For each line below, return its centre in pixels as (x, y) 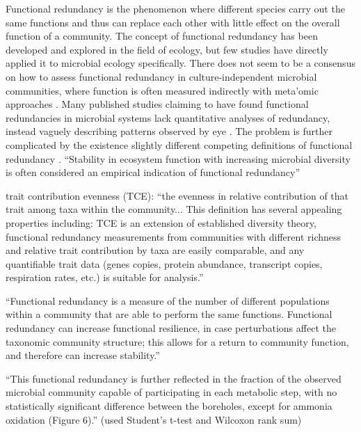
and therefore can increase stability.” (83, 355)
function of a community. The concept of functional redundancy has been (162, 36)
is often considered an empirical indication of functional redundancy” (153, 172)
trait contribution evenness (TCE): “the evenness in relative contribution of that (177, 195)
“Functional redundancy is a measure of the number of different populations (168, 300)
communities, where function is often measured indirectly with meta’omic (162, 90)
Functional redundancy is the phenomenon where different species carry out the (175, 8)
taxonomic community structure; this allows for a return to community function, (177, 341)
